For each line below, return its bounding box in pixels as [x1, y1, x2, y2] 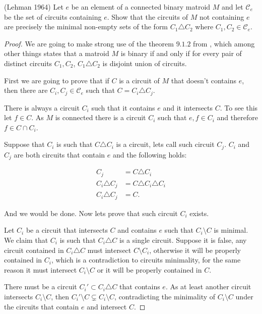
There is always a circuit [4, 102, 80, 113]
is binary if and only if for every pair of [120, 48, 242, 59]
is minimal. [214, 225, 248, 235]
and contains [117, 225, 157, 235]
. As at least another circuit [165, 281, 251, 292]
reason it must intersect [4, 264, 77, 275]
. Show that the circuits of [107, 11, 188, 22]
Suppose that [4, 139, 45, 149]
